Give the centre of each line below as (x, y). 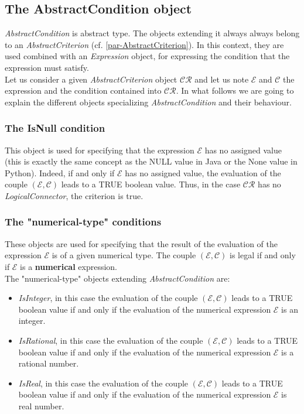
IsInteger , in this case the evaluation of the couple (108, 298)
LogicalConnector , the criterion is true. (74, 195)
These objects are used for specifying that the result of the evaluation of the (141, 243)
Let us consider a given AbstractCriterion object (91, 79)
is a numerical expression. (69, 266)
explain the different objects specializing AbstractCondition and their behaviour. (148, 102)
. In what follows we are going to (235, 90)
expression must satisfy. (47, 67)
